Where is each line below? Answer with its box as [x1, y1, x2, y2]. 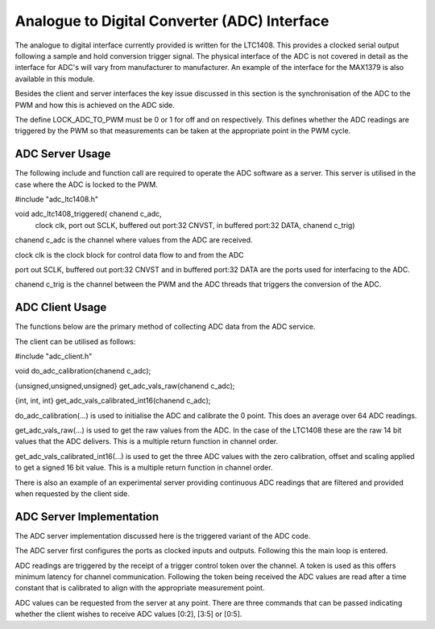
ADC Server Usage [14, 147, 111, 161]
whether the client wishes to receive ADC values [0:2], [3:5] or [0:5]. [14, 609, 242, 619]
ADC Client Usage [14, 300, 107, 314]
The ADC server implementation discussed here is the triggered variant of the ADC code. [14, 531, 311, 540]
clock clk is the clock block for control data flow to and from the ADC [14, 250, 245, 259]
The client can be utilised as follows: [14, 337, 136, 346]
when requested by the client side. [14, 488, 130, 499]
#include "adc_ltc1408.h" [14, 194, 98, 204]
